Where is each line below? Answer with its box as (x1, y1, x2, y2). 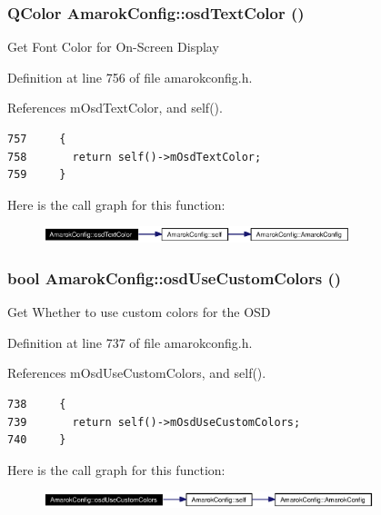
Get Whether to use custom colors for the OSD (7, 302, 271, 322)
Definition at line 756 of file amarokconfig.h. (7, 67, 253, 86)
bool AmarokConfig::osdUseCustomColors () (7, 267, 342, 289)
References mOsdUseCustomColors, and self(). (7, 363, 266, 382)
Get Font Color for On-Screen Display (7, 37, 219, 56)
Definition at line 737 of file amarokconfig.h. (7, 332, 253, 352)
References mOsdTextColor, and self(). (7, 98, 223, 117)
